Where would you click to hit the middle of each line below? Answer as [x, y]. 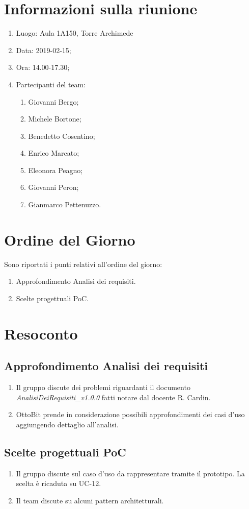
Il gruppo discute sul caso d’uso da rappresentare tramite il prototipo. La [130, 473]
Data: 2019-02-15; [44, 50]
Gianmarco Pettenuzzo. [65, 204]
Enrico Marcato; [54, 153]
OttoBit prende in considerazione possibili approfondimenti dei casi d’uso [130, 414]
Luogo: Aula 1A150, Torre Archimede [75, 33]
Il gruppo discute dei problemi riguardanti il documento [103, 387]
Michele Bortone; [55, 119]
